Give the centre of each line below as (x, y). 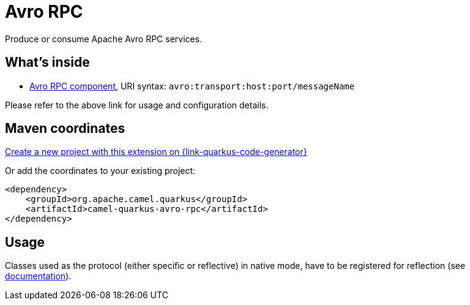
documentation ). (38, 276)
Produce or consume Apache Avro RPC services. (104, 39)
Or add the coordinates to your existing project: (100, 171)
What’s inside (47, 62)
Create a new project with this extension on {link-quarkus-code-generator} (156, 152)
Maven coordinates (65, 129)
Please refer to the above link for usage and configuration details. (137, 105)
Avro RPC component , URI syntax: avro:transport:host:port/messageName (192, 86)
